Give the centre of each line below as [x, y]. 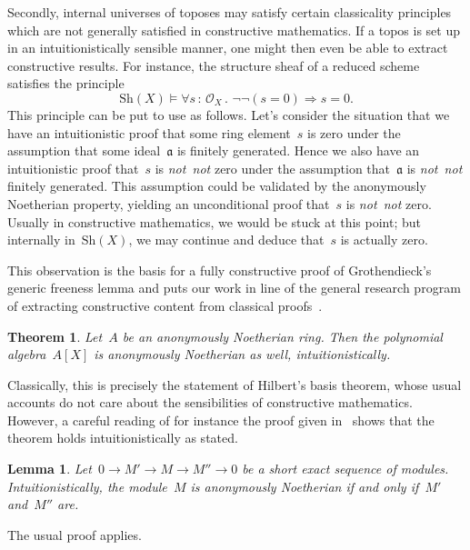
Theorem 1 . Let [55, 336]
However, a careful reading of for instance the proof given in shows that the [221, 420]
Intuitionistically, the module [87, 486]
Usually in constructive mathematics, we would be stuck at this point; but [215, 221]
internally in [41, 240]
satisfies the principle [66, 83]
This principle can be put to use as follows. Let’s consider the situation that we [229, 114]
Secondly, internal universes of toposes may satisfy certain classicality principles [230, 12]
